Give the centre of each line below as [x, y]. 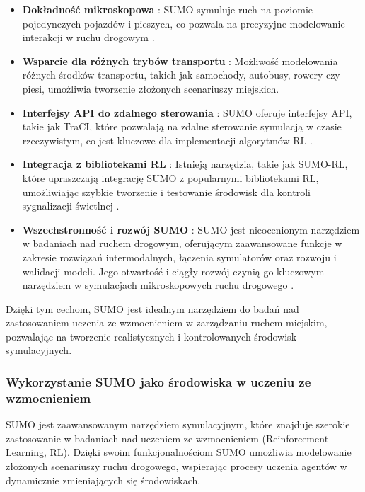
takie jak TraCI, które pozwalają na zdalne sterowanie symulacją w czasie [182, 126]
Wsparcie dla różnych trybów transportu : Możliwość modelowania [180, 61]
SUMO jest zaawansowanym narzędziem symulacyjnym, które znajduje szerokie [178, 424]
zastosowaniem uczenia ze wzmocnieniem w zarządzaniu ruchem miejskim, [167, 322]
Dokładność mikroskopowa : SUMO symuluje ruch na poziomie [168, 9]
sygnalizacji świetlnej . [71, 206]
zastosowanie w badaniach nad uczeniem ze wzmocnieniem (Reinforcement [167, 438]
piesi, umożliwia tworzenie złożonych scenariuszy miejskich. [151, 88]
